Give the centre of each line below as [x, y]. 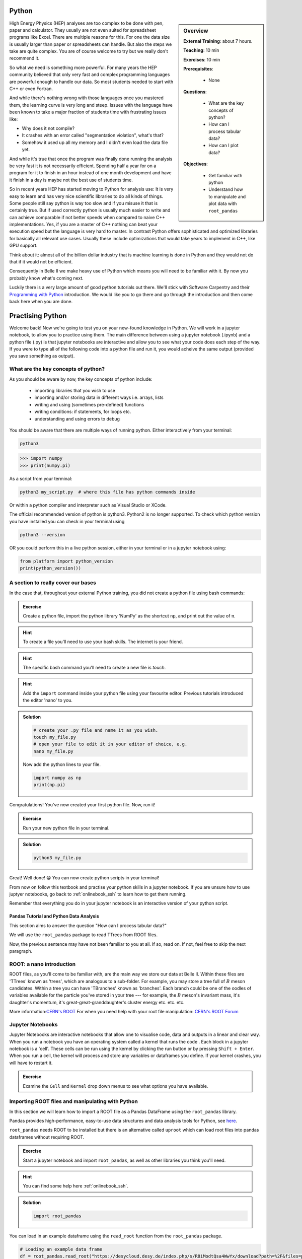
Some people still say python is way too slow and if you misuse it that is [84, 203]
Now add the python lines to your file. [62, 764]
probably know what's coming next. [47, 278]
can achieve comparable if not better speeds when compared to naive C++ [87, 217]
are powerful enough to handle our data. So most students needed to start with [91, 82]
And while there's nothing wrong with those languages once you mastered [86, 98]
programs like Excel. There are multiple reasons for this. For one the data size [90, 37]
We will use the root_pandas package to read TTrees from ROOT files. [84, 935]
